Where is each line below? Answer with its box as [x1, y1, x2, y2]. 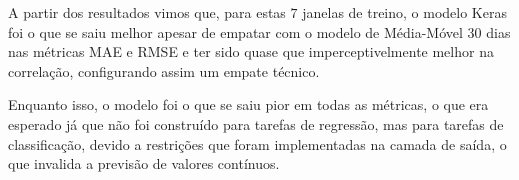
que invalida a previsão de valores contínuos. [8, 153, 280, 174]
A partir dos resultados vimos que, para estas [8, 2, 286, 22]
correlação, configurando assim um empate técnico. [8, 60, 320, 81]
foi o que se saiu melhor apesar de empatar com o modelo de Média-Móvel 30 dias [8, 21, 511, 42]
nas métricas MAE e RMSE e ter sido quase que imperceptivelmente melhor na [8, 41, 494, 62]
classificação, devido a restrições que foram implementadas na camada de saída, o [8, 133, 507, 154]
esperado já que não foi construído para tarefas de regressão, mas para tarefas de [8, 113, 504, 134]
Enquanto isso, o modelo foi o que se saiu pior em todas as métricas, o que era [8, 94, 489, 115]
